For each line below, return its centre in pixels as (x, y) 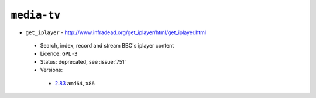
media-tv (36, 15)
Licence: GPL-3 (59, 54)
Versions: (51, 70)
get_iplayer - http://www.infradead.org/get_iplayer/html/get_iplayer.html (116, 32)
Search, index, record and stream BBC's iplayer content (107, 45)
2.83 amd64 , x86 (75, 83)
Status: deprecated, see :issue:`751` (83, 61)
